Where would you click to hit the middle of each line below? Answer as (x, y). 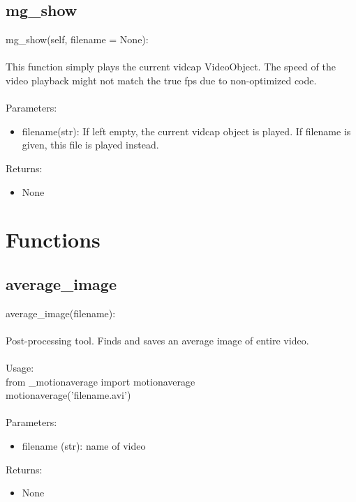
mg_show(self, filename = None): (77, 39)
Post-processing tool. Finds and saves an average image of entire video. (157, 340)
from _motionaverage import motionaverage (101, 381)
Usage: (20, 368)
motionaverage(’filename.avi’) (68, 395)
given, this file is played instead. (90, 145)
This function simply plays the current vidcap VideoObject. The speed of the (171, 67)
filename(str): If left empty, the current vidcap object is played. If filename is (186, 131)
